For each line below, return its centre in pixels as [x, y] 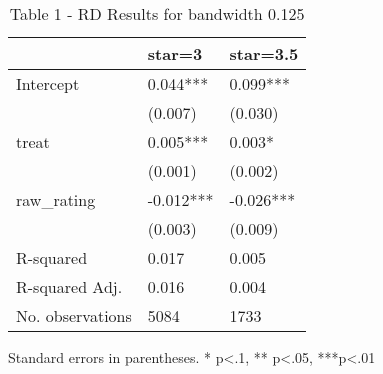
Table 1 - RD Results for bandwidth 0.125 [157, 13]
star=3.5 [264, 53]
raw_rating [56, 199]
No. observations [74, 315]
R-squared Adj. [69, 286]
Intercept [48, 83]
